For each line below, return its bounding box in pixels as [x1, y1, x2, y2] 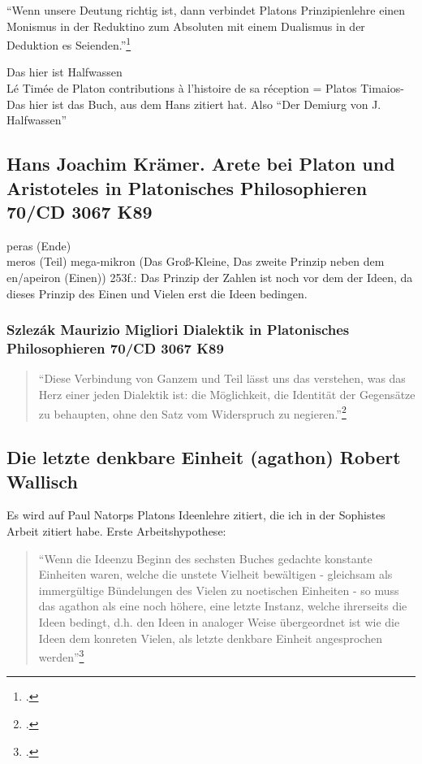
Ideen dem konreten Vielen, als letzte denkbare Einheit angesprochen [38, 629, 382, 646]
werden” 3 [38, 646, 84, 665]
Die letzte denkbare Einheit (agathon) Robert [6, 445, 401, 470]
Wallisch [6, 468, 78, 493]
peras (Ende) [6, 237, 71, 254]
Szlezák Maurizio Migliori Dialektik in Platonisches [6, 319, 350, 340]
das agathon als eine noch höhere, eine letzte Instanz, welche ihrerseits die [38, 597, 407, 614]
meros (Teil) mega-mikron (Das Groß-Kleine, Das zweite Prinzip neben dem [6, 253, 385, 270]
